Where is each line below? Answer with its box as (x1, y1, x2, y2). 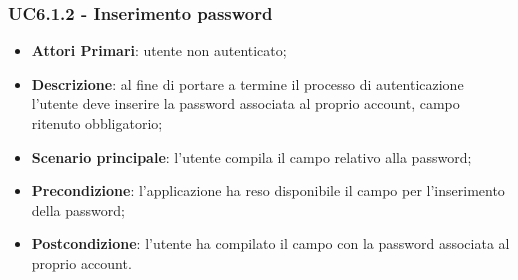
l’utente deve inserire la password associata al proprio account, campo (31, 93, 460, 114)
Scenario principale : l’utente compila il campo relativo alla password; (31, 146, 472, 167)
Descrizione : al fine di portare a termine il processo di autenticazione (31, 73, 464, 94)
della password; (31, 199, 125, 220)
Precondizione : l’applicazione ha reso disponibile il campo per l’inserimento (31, 180, 505, 201)
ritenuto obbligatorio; (31, 113, 163, 133)
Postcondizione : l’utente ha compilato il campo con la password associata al (31, 233, 510, 254)
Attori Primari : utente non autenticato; (31, 40, 287, 61)
